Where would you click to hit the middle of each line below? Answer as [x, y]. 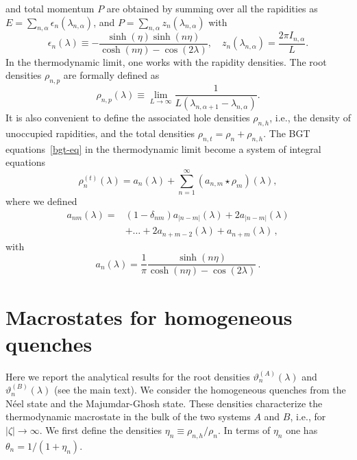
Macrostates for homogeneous [149, 316]
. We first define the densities [101, 430]
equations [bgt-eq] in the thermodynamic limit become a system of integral [163, 148]
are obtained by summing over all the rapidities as [212, 8]
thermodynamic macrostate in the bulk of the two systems [128, 416]
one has [302, 430]
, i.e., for [308, 416]
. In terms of [244, 430]
